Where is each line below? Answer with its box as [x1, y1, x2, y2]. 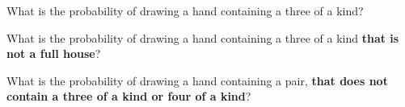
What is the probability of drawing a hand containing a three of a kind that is [6, 29, 399, 46]
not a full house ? [6, 45, 101, 62]
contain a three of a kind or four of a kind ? [6, 88, 251, 105]
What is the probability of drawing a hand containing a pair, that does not [6, 72, 388, 88]
